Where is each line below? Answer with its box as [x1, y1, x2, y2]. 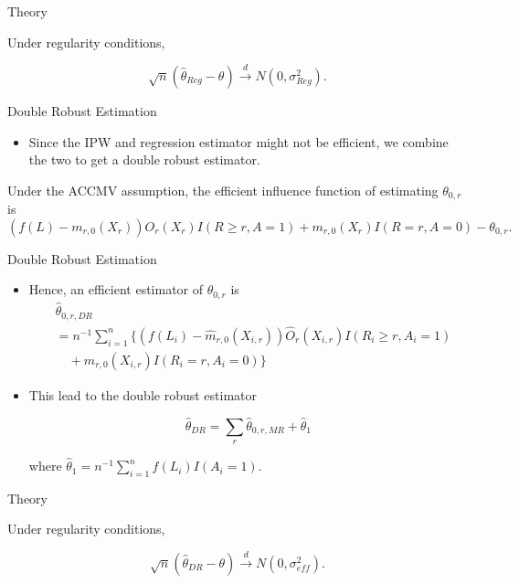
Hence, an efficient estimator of [28, 280, 204, 299]
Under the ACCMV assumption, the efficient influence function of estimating [7, 180, 439, 199]
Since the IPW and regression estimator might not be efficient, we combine [28, 132, 449, 151]
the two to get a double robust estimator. [28, 150, 260, 169]
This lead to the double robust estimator [28, 385, 257, 404]
